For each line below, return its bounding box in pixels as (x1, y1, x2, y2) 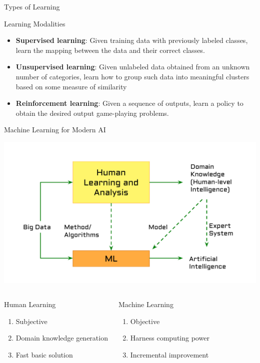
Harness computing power (130, 333, 209, 343)
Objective (130, 316, 160, 326)
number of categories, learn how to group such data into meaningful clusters (15, 71, 249, 81)
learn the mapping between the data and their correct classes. (15, 44, 205, 55)
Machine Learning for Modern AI (4, 124, 106, 135)
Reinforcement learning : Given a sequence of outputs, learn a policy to (15, 98, 243, 108)
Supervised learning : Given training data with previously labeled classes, (15, 35, 248, 45)
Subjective (15, 316, 47, 326)
